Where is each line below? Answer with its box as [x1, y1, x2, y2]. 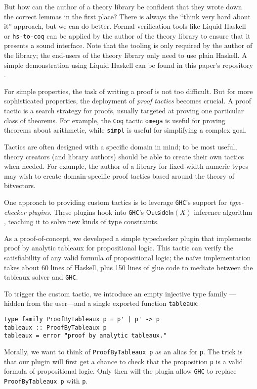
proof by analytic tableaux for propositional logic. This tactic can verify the [4, 243, 233, 253]
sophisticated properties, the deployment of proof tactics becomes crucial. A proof [4, 96, 252, 106]
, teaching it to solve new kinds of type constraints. [4, 216, 159, 227]
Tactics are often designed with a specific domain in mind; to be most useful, [4, 141, 237, 151]
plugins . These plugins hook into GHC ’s [28, 206, 144, 217]
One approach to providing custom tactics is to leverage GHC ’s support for [4, 196, 227, 207]
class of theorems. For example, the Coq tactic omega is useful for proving [4, 115, 225, 125]
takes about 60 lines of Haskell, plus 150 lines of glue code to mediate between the [4, 262, 253, 272]
